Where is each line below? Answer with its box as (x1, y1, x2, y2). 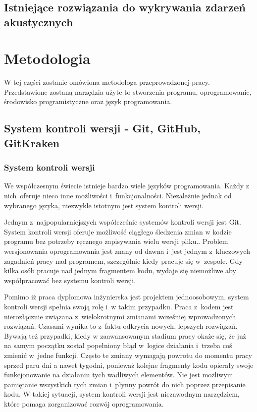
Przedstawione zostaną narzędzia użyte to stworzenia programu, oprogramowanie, (4, 86, 252, 97)
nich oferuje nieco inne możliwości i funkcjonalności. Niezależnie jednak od (4, 190, 232, 201)
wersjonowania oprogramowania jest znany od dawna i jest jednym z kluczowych (4, 246, 250, 256)
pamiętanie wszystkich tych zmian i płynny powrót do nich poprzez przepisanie (4, 379, 246, 389)
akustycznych (4, 14, 73, 29)
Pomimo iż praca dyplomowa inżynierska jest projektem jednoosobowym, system (4, 292, 249, 302)
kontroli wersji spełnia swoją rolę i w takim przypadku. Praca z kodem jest (4, 301, 234, 311)
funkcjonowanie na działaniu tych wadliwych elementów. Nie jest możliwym (4, 369, 233, 380)
